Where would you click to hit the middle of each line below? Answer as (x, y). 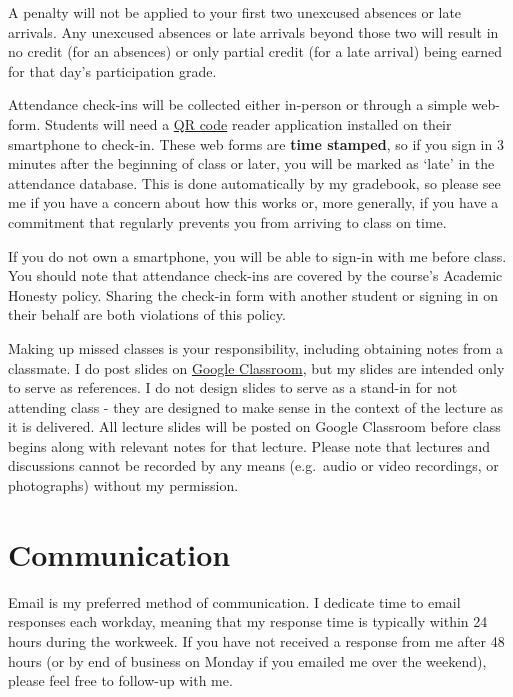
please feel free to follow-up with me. (120, 680)
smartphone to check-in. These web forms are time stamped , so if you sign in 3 (256, 143)
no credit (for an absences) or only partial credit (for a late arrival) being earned (255, 51)
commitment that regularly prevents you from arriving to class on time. (227, 221)
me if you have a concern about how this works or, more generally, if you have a (253, 202)
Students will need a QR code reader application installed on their (248, 123)
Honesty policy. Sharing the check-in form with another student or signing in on (253, 294)
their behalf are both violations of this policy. (147, 314)
